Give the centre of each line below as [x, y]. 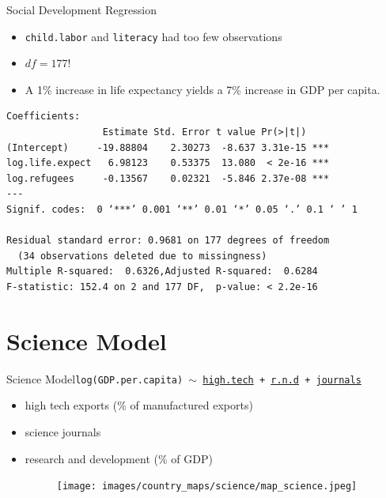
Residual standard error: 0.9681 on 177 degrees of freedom [168, 241]
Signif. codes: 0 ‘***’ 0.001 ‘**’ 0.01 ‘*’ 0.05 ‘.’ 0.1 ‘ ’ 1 [182, 209]
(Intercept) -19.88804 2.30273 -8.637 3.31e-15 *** [168, 147]
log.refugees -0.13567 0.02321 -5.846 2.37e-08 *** [168, 178]
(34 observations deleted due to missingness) [142, 256]
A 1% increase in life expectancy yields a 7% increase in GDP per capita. [202, 89]
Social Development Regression [81, 9]
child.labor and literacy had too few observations [153, 36]
